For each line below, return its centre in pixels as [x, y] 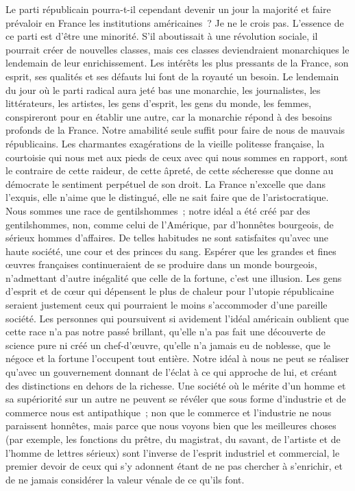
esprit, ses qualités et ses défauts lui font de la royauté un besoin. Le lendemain [172, 76]
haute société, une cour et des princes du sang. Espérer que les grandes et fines [171, 251]
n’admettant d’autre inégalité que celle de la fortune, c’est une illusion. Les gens [174, 277]
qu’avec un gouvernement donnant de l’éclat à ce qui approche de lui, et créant [171, 372]
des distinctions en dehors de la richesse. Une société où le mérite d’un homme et [176, 385]
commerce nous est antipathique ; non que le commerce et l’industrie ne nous [169, 412]
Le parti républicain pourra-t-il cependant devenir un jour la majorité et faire [168, 9]
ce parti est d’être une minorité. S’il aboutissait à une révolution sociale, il [162, 36]
